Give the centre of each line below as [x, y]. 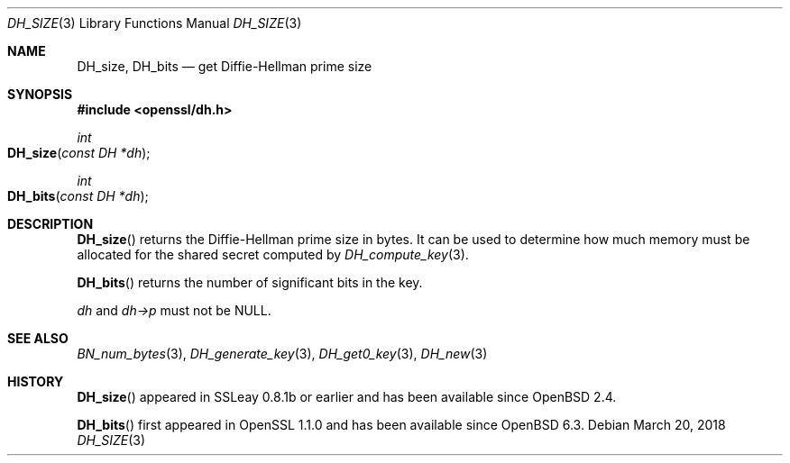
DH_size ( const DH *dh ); [79, 153]
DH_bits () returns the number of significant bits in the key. [250, 282]
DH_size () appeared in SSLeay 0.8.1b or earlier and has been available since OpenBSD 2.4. [347, 397]
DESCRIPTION [51, 224]
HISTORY [36, 381]
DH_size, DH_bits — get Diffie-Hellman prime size [225, 66]
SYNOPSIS [40, 94]
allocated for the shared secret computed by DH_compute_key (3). [273, 254]
